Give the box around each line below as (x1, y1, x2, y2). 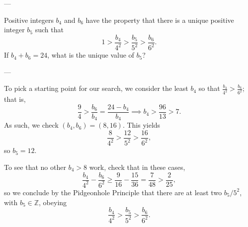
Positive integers (4, 14, 54, 25)
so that (198, 83, 220, 93)
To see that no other (4, 161, 66, 172)
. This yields (122, 120, 161, 130)
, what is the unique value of (47, 50, 134, 60)
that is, (4, 94, 26, 104)
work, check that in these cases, (89, 161, 185, 172)
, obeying (39, 197, 67, 207)
